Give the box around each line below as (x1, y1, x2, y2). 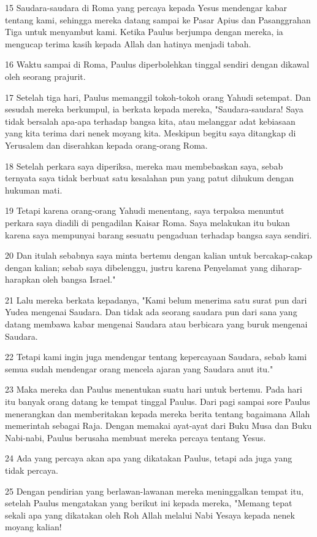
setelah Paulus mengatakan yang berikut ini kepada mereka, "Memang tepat (5, 496, 292, 509)
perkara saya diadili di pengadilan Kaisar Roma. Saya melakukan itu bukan (5, 216, 290, 229)
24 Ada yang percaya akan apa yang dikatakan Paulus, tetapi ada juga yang (5, 452, 292, 464)
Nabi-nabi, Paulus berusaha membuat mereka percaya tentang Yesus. (5, 431, 266, 444)
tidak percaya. (5, 464, 58, 476)
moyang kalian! (5, 520, 62, 533)
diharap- (270, 261, 302, 273)
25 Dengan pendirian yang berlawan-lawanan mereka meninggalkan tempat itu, (5, 484, 304, 497)
